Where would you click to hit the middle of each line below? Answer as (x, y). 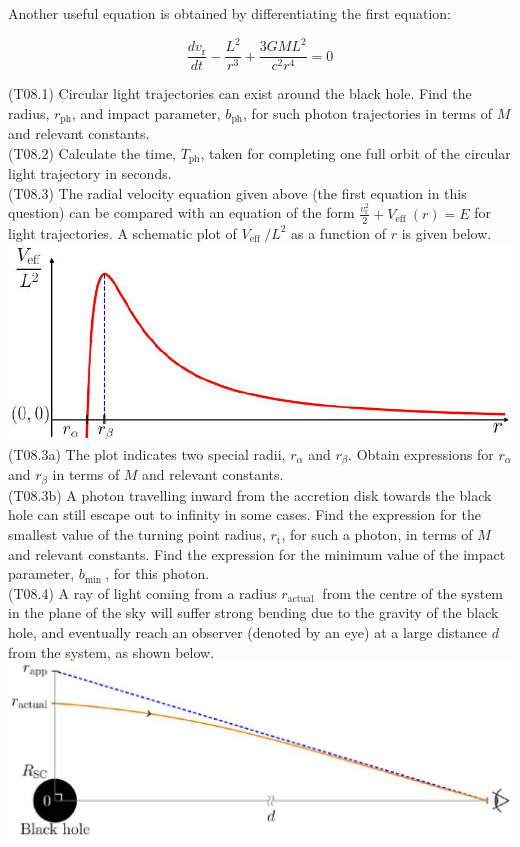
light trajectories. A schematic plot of (122, 232)
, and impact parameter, (146, 112)
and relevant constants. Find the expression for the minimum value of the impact (257, 553)
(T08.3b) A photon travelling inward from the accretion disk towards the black (250, 494)
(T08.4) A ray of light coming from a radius (142, 592)
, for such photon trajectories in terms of (367, 112)
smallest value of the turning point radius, (137, 534)
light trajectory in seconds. (90, 173)
